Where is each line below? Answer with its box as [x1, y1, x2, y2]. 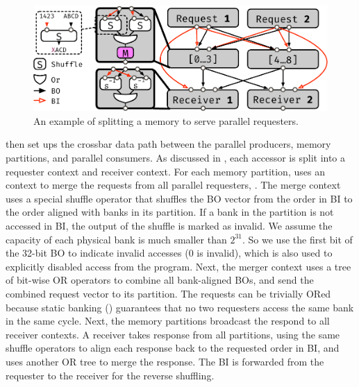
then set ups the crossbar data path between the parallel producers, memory [6, 137, 331, 151]
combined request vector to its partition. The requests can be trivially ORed [6, 286, 331, 301]
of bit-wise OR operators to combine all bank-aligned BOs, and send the [6, 273, 314, 287]
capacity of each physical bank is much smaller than [6, 232, 227, 246]
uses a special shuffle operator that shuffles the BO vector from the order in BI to [6, 191, 353, 205]
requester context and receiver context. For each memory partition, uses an [6, 164, 325, 178]
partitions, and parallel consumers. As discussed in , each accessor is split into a [6, 150, 346, 165]
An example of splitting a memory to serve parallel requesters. [33, 113, 299, 128]
